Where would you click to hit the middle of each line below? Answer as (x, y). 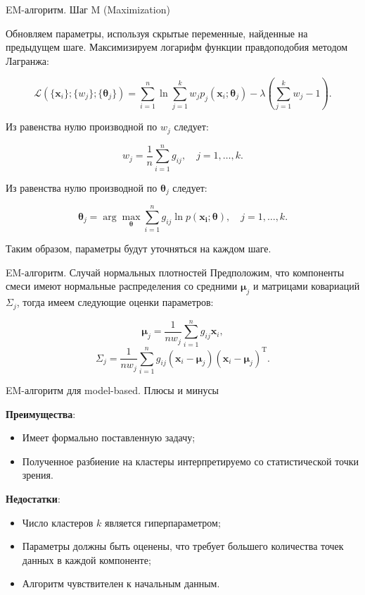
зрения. (38, 475)
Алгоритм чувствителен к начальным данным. (121, 583)
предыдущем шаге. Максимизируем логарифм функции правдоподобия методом (177, 47)
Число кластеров (58, 522)
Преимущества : (41, 413)
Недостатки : (33, 498)
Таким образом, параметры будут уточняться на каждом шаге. (139, 249)
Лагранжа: (27, 60)
